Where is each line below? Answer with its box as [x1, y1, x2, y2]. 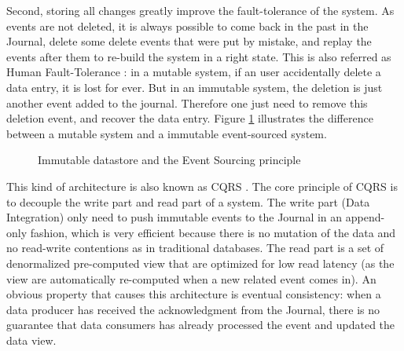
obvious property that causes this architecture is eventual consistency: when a [6, 286, 381, 302]
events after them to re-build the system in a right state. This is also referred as [6, 48, 391, 64]
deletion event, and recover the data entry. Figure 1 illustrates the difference [6, 110, 373, 126]
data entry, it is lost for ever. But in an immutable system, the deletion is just [6, 79, 383, 95]
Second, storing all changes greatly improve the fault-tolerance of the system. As [6, 2, 395, 18]
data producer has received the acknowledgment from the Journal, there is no [6, 301, 380, 317]
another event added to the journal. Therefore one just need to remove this [6, 94, 368, 111]
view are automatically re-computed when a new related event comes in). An [6, 270, 376, 287]
